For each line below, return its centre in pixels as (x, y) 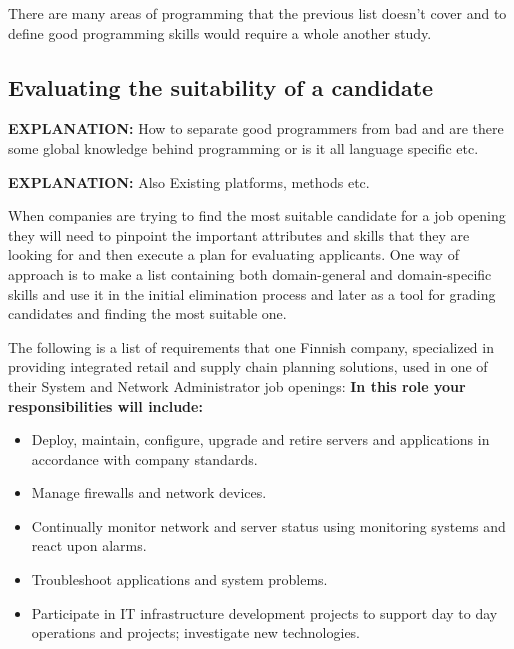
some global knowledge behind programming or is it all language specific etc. (243, 147)
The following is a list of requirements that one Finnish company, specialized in (251, 346)
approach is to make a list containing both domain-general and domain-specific (250, 273)
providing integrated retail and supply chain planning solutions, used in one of (248, 366)
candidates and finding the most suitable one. (147, 313)
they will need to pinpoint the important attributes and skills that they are (239, 234)
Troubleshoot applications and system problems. (179, 579)
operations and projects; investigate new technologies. (196, 632)
